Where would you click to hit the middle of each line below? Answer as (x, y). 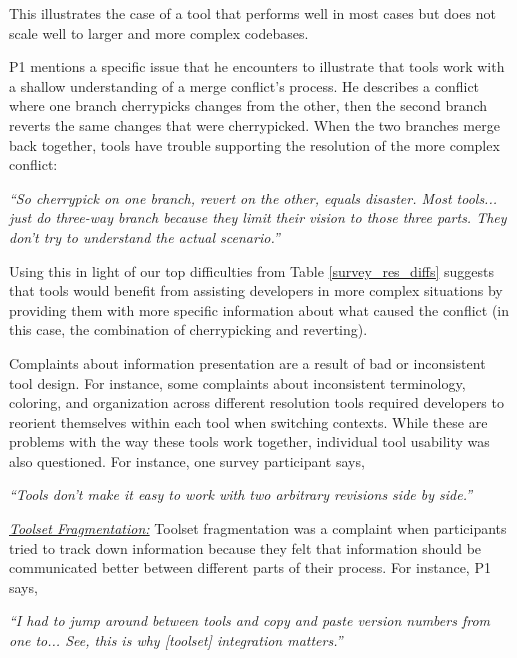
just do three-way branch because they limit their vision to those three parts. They (258, 217)
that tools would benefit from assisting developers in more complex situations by (256, 290)
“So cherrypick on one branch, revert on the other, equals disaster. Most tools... (253, 197)
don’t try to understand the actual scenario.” (144, 236)
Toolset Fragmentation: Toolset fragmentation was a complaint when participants (258, 528)
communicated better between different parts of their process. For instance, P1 (250, 567)
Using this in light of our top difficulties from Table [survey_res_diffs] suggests (252, 270)
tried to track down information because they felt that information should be (245, 547)
